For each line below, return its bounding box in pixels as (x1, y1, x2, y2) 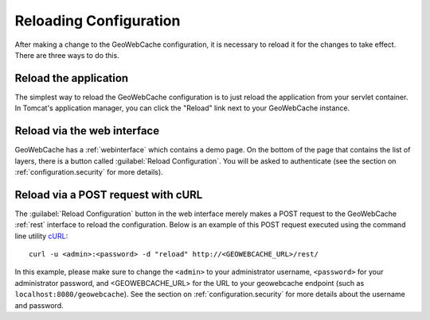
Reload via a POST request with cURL (14, 187, 203, 202)
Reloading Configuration (14, 12, 181, 29)
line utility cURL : (14, 231, 68, 241)
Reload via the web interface (14, 124, 159, 138)
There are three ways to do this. (14, 50, 119, 60)
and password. (14, 300, 64, 310)
